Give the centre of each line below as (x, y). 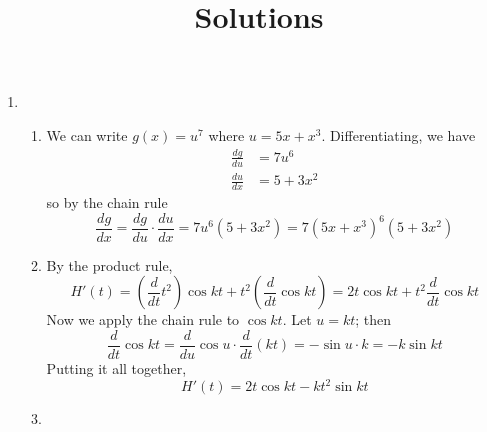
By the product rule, (109, 264)
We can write (87, 134)
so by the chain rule (107, 202)
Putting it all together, (116, 368)
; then (373, 319)
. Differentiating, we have (398, 134)
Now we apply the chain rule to (143, 319)
